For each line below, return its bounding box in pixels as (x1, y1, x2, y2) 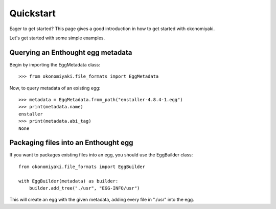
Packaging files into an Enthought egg (9, 138, 133, 147)
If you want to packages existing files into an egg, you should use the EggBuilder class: (9, 152, 193, 158)
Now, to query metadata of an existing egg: (9, 85, 101, 91)
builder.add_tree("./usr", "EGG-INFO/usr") (29, 185, 140, 191)
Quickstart (9, 8, 56, 19)
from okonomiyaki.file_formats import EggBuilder (18, 164, 146, 170)
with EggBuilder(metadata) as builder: (18, 178, 119, 184)
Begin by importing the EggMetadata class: (9, 61, 101, 67)
